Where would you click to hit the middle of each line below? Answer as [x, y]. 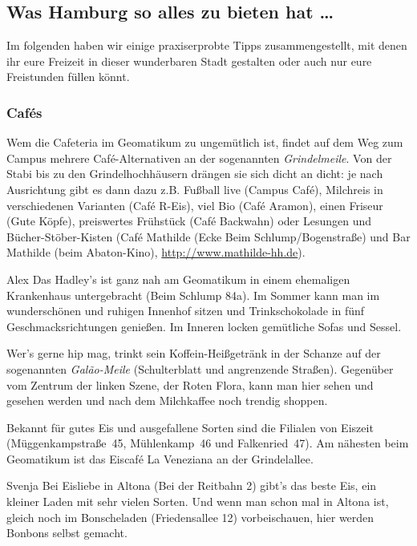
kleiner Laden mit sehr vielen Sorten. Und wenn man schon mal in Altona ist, [198, 502]
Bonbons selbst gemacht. [67, 533]
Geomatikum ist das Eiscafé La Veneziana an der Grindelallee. [160, 458]
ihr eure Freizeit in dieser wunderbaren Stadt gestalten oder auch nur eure [189, 61]
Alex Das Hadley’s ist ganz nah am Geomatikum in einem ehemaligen [178, 279]
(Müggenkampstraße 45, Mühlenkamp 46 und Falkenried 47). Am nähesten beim [208, 443]
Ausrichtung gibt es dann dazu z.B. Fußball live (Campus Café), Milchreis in [195, 189]
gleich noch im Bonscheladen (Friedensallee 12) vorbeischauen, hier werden [190, 517]
